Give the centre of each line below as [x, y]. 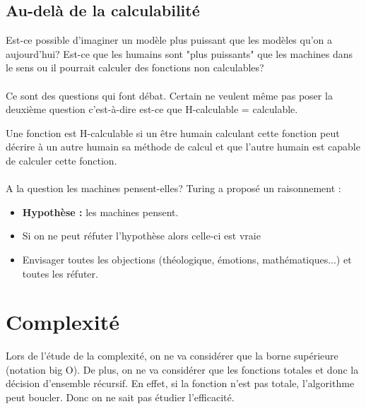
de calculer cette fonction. [61, 160]
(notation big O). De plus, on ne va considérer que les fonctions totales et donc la [182, 369]
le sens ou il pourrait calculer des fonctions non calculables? [135, 67]
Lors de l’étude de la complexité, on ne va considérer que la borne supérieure [172, 356]
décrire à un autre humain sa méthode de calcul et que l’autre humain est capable [183, 147]
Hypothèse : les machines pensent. [100, 212]
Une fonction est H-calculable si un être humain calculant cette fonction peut [173, 132]
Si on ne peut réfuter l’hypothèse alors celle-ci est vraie [141, 236]
